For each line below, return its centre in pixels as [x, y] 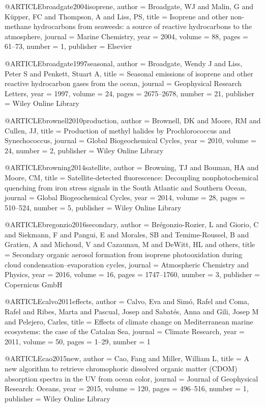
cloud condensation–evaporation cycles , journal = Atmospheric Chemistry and [127, 264]
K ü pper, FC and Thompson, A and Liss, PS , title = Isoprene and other [116, 16]
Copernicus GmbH [34, 284]
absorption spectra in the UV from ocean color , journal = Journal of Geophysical [131, 378]
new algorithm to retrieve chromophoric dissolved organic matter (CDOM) [121, 368]
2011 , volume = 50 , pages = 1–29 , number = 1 [78, 341]
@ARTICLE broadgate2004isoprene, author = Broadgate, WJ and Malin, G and [129, 6]
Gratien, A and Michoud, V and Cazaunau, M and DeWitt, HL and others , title [130, 244]
